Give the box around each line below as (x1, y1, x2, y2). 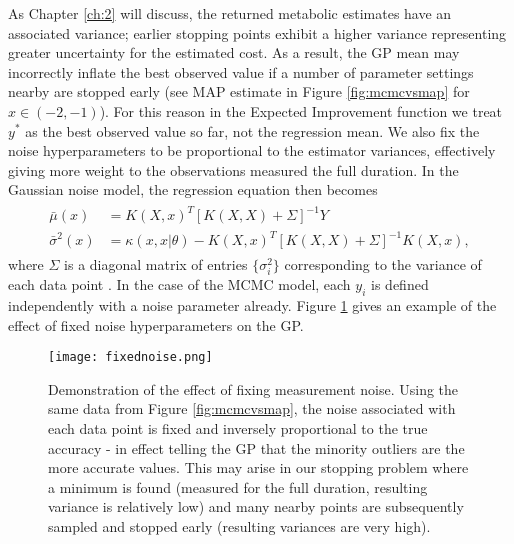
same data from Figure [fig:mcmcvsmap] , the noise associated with (48, 398, 456, 419)
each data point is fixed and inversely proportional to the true (48, 418, 428, 439)
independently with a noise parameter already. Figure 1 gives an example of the (8, 294, 497, 315)
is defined (371, 274, 429, 295)
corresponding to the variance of (284, 254, 482, 275)
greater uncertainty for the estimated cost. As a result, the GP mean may (8, 42, 460, 63)
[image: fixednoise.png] (48, 350, 213, 365)
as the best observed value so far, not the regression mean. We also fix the (25, 120, 480, 141)
